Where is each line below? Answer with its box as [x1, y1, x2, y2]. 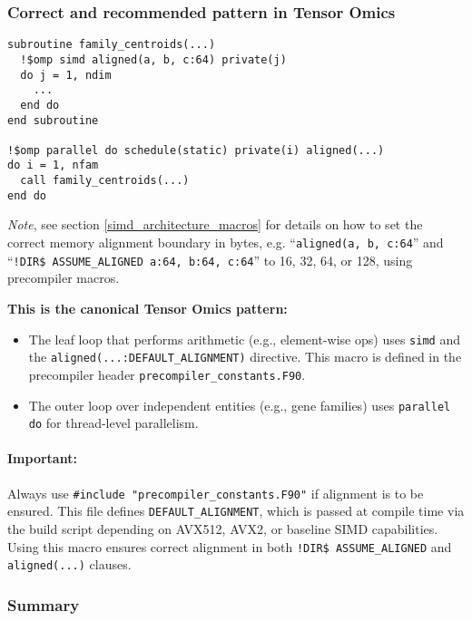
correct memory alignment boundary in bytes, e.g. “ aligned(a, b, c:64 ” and [7, 233, 444, 252]
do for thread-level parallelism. [28, 413, 199, 432]
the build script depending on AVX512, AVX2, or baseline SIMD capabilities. [7, 519, 438, 538]
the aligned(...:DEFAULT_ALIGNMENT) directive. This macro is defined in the [28, 347, 462, 366]
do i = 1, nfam [7, 159, 99, 172]
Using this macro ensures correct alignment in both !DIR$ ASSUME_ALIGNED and [7, 537, 452, 556]
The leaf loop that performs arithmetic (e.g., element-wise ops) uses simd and [28, 329, 460, 348]
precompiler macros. [7, 268, 120, 287]
